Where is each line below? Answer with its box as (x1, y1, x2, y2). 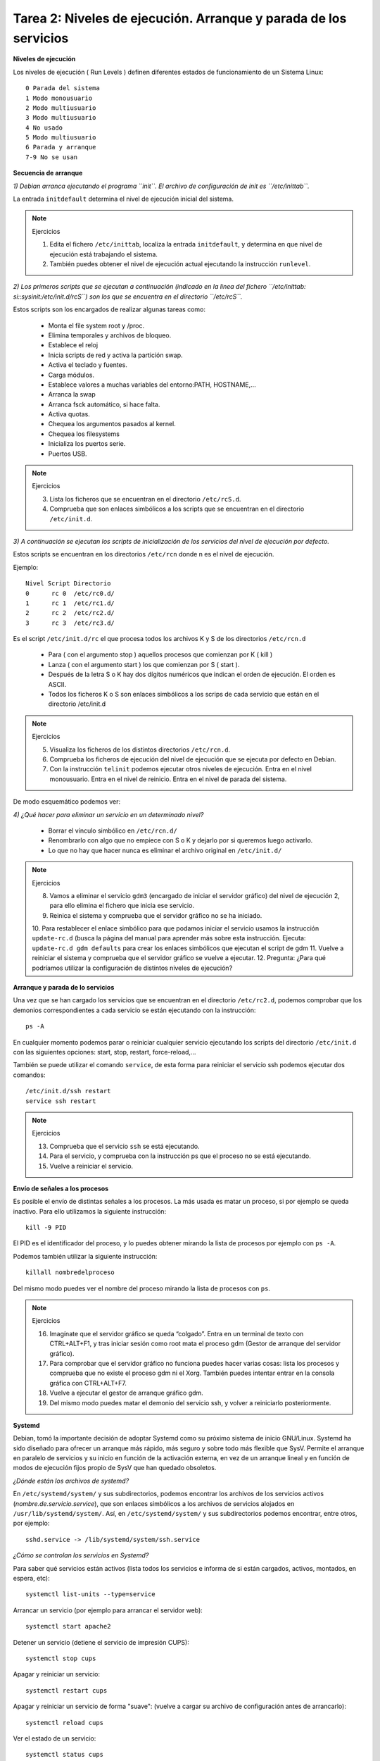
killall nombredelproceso (25, 1269, 115, 1276)
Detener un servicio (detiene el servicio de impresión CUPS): (13, 1638, 189, 1646)
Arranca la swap (48, 390, 96, 399)
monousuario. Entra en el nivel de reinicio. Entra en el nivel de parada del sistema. (49, 775, 287, 783)
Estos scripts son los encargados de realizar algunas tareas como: (13, 305, 205, 313)
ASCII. (48, 680, 67, 688)
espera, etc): (13, 1574, 50, 1582)
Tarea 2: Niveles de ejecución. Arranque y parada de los (13, 11, 347, 26)
